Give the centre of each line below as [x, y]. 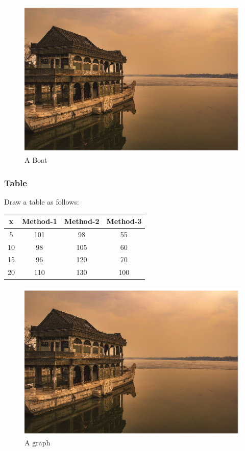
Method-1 [40, 221]
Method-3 [124, 221]
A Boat [36, 160]
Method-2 [82, 221]
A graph [38, 443]
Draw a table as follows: [42, 201]
